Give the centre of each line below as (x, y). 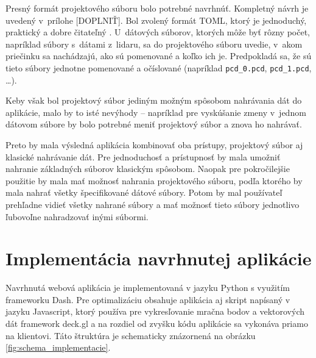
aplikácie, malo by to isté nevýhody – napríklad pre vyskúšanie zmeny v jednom (156, 112)
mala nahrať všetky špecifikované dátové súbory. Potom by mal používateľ (144, 192)
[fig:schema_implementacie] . (58, 347)
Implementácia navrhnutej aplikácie (159, 258)
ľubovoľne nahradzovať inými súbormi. (77, 216)
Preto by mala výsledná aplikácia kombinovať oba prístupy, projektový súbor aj (154, 145)
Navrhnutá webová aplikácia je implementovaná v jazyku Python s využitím (148, 288)
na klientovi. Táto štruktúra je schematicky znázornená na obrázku (131, 335)
